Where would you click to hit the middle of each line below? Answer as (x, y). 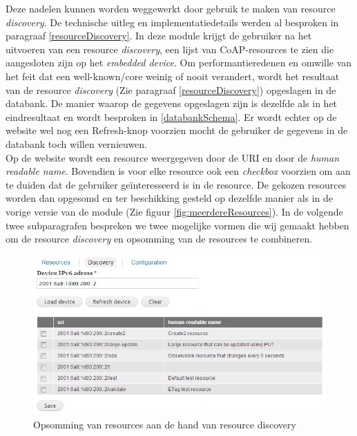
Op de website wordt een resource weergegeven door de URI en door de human (173, 157)
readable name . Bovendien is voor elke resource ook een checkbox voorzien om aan (178, 171)
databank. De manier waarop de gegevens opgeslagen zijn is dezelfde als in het (172, 103)
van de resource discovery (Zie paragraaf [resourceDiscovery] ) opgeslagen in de (171, 89)
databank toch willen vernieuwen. (77, 143)
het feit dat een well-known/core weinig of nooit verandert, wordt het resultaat (173, 76)
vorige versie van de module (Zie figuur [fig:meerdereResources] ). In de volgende (174, 211)
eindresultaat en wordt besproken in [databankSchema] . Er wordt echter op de (171, 116)
